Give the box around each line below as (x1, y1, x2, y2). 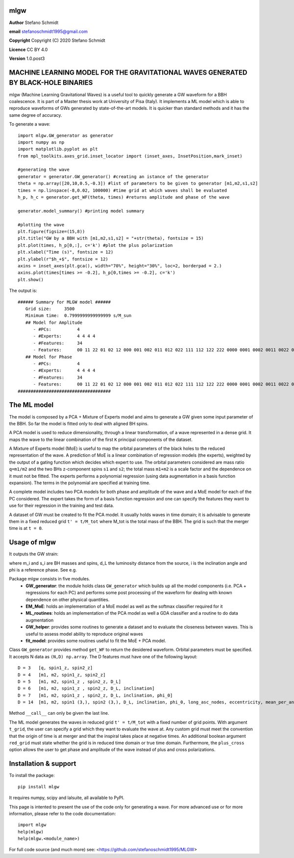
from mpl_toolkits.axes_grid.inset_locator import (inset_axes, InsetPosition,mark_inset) (18, 153, 243, 159)
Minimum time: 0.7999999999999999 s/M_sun (25, 313, 132, 318)
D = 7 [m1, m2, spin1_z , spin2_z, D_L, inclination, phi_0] (18, 692, 173, 698)
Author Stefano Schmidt (9, 20, 59, 26)
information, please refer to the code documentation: (9, 810, 116, 816)
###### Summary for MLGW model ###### (18, 299, 111, 305)
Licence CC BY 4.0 (9, 47, 48, 52)
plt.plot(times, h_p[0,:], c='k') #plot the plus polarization (18, 242, 173, 248)
